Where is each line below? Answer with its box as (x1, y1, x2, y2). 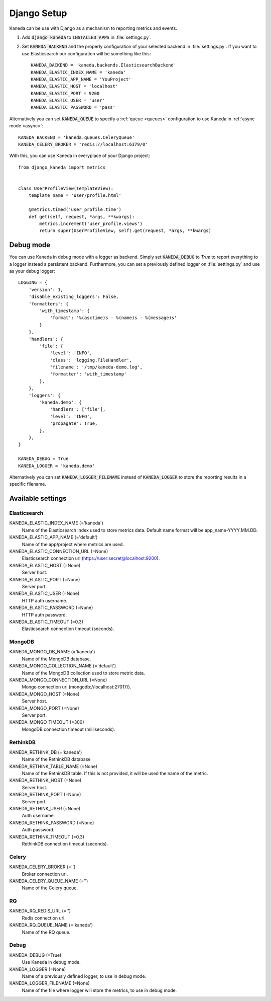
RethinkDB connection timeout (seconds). (22, 841, 108, 846)
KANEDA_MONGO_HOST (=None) (9, 691, 80, 697)
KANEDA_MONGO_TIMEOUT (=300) (9, 719, 84, 725)
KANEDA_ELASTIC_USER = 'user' (31, 98, 105, 103)
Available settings (9, 494, 67, 503)
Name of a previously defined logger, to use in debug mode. (22, 973, 147, 979)
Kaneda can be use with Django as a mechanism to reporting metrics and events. (9, 25, 178, 31)
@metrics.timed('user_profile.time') (28, 207, 121, 212)
